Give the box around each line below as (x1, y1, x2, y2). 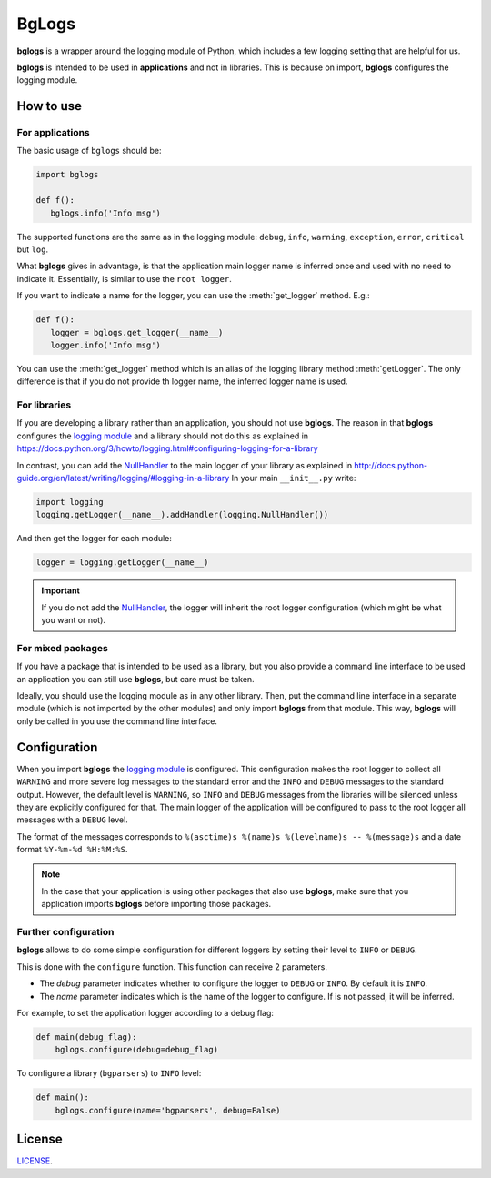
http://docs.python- (354, 459, 427, 470)
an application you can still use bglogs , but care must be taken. (16, 673, 255, 684)
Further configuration (16, 926, 115, 939)
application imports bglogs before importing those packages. (41, 899, 272, 910)
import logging (35, 497, 104, 508)
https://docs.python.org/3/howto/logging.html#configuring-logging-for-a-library (16, 443, 318, 454)
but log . (16, 244, 49, 255)
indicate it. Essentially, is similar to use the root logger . (16, 273, 232, 284)
